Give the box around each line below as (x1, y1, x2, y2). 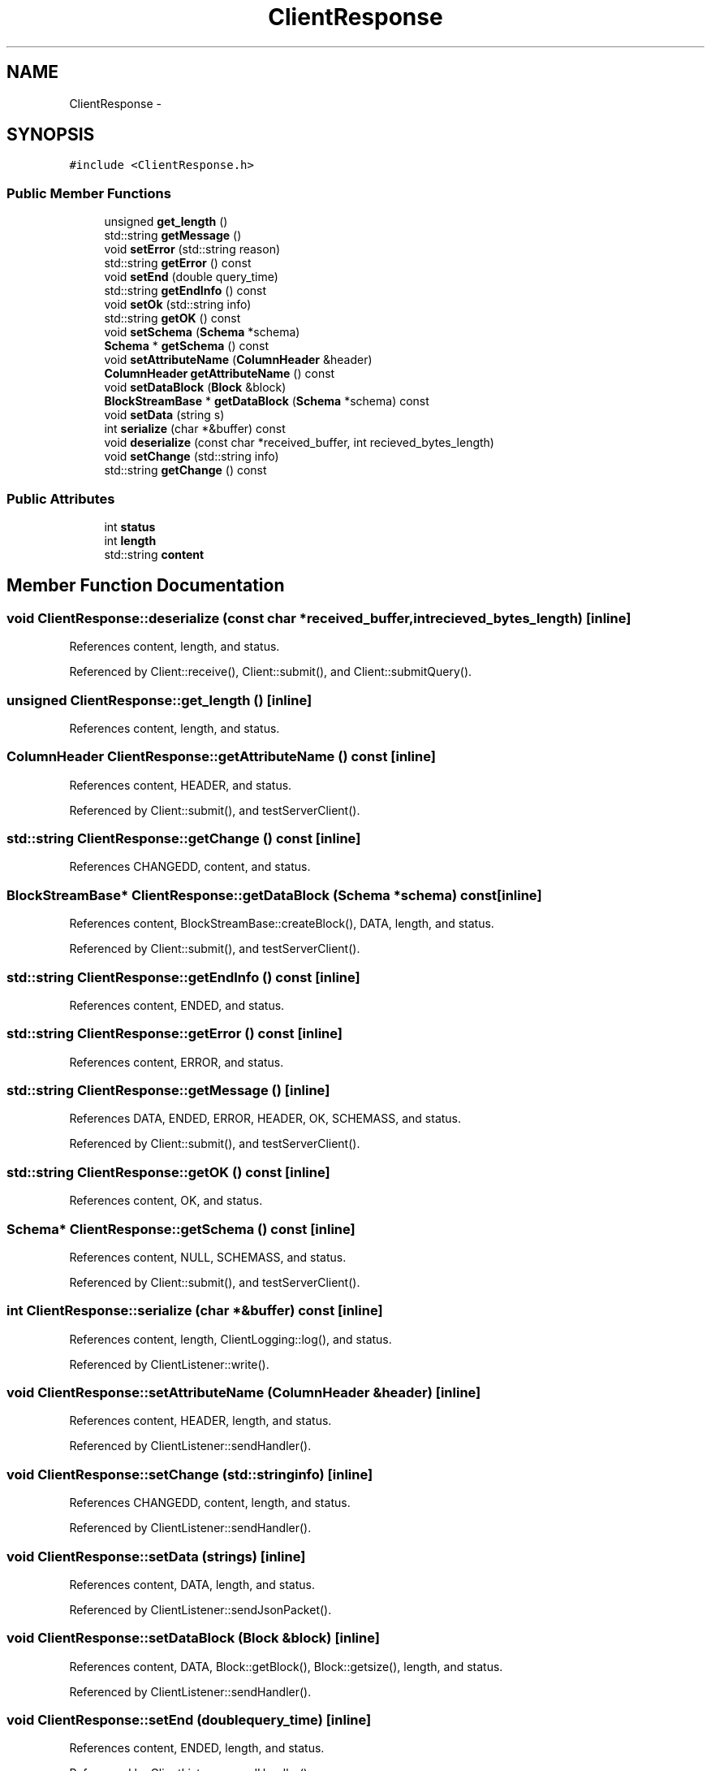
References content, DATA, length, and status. (69, 1577, 315, 1591)
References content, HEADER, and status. (69, 777, 292, 792)
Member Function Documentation (6, 575, 285, 596)
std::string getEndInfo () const (104, 284, 267, 298)
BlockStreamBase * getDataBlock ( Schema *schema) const (104, 394, 429, 409)
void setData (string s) (104, 408, 225, 422)
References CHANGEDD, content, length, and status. (69, 1496, 351, 1510)
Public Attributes (6, 490, 115, 507)
